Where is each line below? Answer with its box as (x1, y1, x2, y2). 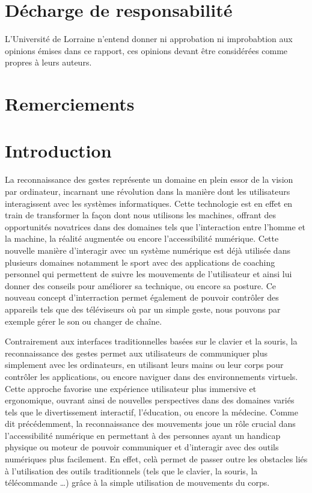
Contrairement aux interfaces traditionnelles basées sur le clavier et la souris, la (5, 335, 298, 348)
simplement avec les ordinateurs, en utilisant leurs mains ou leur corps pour (5, 358, 284, 371)
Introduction (5, 138, 112, 163)
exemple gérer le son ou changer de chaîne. (5, 314, 162, 327)
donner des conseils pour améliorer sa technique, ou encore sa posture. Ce (5, 279, 276, 292)
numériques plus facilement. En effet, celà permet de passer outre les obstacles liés (5, 453, 308, 465)
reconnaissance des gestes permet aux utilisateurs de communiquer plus (5, 346, 268, 359)
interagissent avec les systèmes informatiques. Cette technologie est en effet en (5, 197, 293, 209)
